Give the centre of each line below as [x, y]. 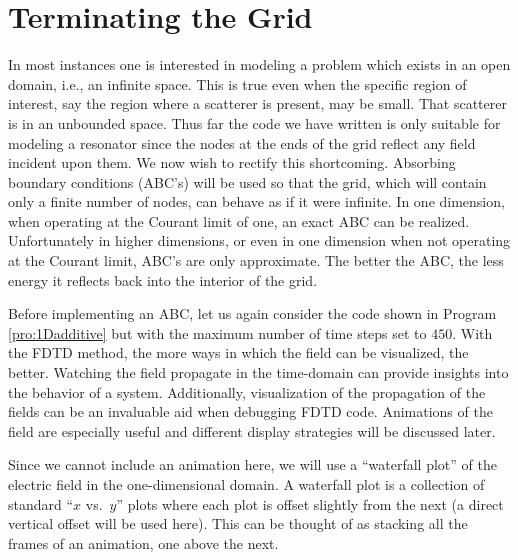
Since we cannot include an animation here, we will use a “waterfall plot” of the [252, 464]
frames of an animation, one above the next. [143, 542]
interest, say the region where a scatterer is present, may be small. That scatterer [257, 103]
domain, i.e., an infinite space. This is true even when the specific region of [237, 83]
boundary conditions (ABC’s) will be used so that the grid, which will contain [247, 181]
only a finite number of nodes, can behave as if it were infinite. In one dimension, [256, 201]
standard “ [41, 503]
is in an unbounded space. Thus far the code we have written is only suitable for [254, 122]
